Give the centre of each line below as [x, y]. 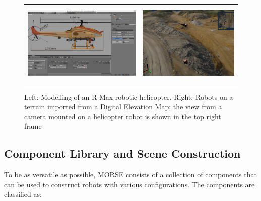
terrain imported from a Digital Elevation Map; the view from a [123, 107]
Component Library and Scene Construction [122, 153]
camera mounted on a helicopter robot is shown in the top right [123, 116]
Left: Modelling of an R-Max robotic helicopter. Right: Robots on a [129, 96]
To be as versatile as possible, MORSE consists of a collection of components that [130, 175]
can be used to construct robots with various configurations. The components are [129, 184]
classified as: [23, 194]
